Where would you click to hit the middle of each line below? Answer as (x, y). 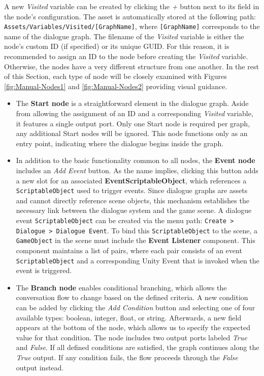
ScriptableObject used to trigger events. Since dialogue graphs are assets (132, 190)
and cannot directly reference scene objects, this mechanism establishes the (133, 200)
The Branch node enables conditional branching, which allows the (121, 287)
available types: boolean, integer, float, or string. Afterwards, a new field (129, 317)
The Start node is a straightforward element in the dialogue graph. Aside (132, 103)
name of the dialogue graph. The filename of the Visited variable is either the (124, 36)
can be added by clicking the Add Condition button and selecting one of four (136, 307)
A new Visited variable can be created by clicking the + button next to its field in (132, 6)
